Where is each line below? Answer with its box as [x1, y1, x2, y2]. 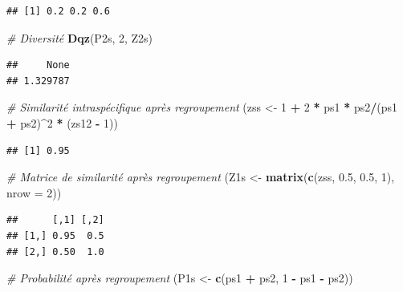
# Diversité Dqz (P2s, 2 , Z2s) [6, 29, 153, 46]
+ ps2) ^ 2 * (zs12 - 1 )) [6, 114, 118, 131]
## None [6, 59, 70, 71]
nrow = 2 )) [6, 184, 62, 201]
